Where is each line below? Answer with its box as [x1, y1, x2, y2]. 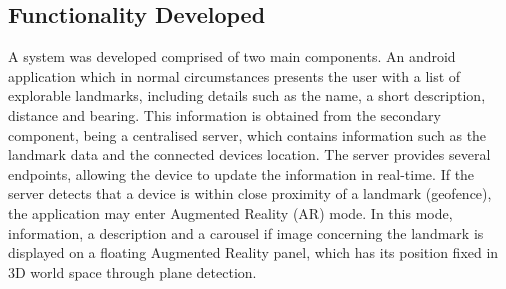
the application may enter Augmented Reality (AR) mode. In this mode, [8, 202, 453, 223]
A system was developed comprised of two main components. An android [8, 46, 456, 67]
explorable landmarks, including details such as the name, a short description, [8, 85, 486, 106]
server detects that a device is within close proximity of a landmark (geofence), [8, 183, 492, 204]
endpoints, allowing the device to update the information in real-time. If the [8, 163, 475, 184]
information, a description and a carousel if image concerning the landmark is [8, 222, 484, 243]
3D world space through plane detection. [8, 261, 257, 282]
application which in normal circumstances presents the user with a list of [8, 65, 461, 86]
